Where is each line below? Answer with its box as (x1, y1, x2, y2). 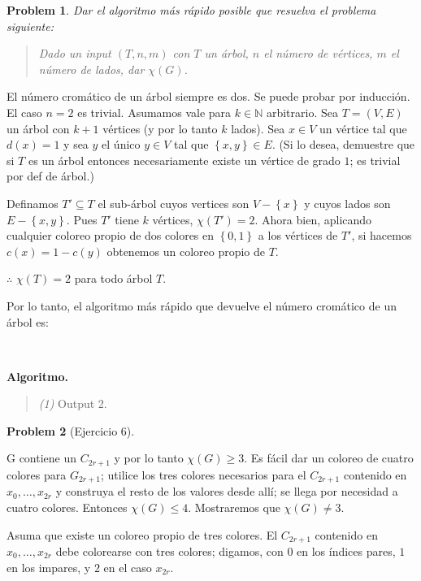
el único (102, 136, 141, 153)
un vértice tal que (319, 119, 407, 137)
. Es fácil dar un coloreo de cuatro (244, 449, 414, 466)
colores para (7, 466, 67, 483)
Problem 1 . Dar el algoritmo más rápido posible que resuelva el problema (7, 2, 376, 18)
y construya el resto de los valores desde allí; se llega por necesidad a (55, 483, 398, 500)
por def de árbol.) (7, 167, 94, 184)
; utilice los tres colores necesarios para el (101, 466, 306, 483)
